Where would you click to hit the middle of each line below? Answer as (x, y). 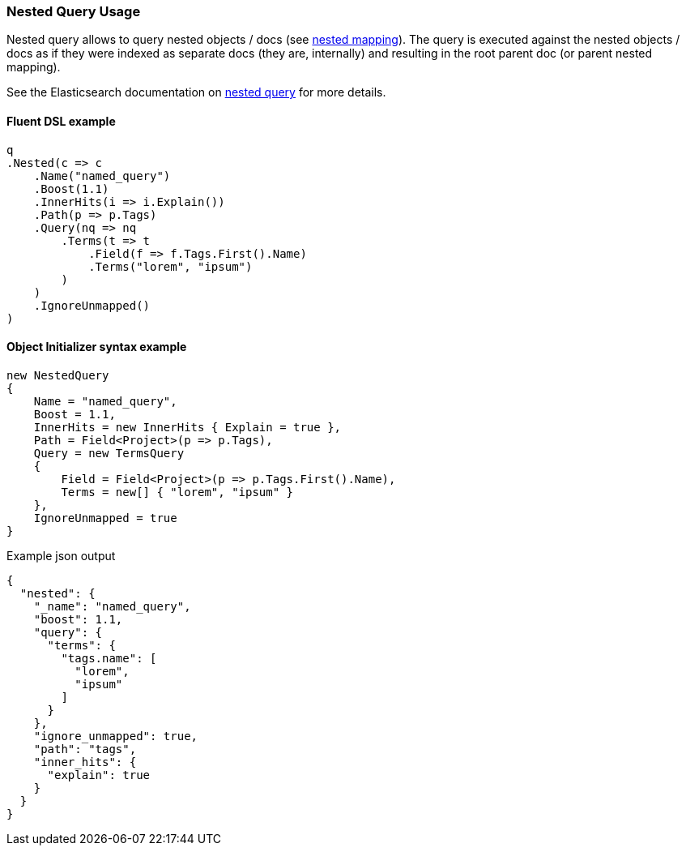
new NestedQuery (58, 375)
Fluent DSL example (61, 121)
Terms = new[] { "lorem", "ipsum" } (177, 492)
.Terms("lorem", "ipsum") (170, 266)
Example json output (61, 555)
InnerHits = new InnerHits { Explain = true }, (187, 427)
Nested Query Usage (74, 11)
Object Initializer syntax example (97, 347)
